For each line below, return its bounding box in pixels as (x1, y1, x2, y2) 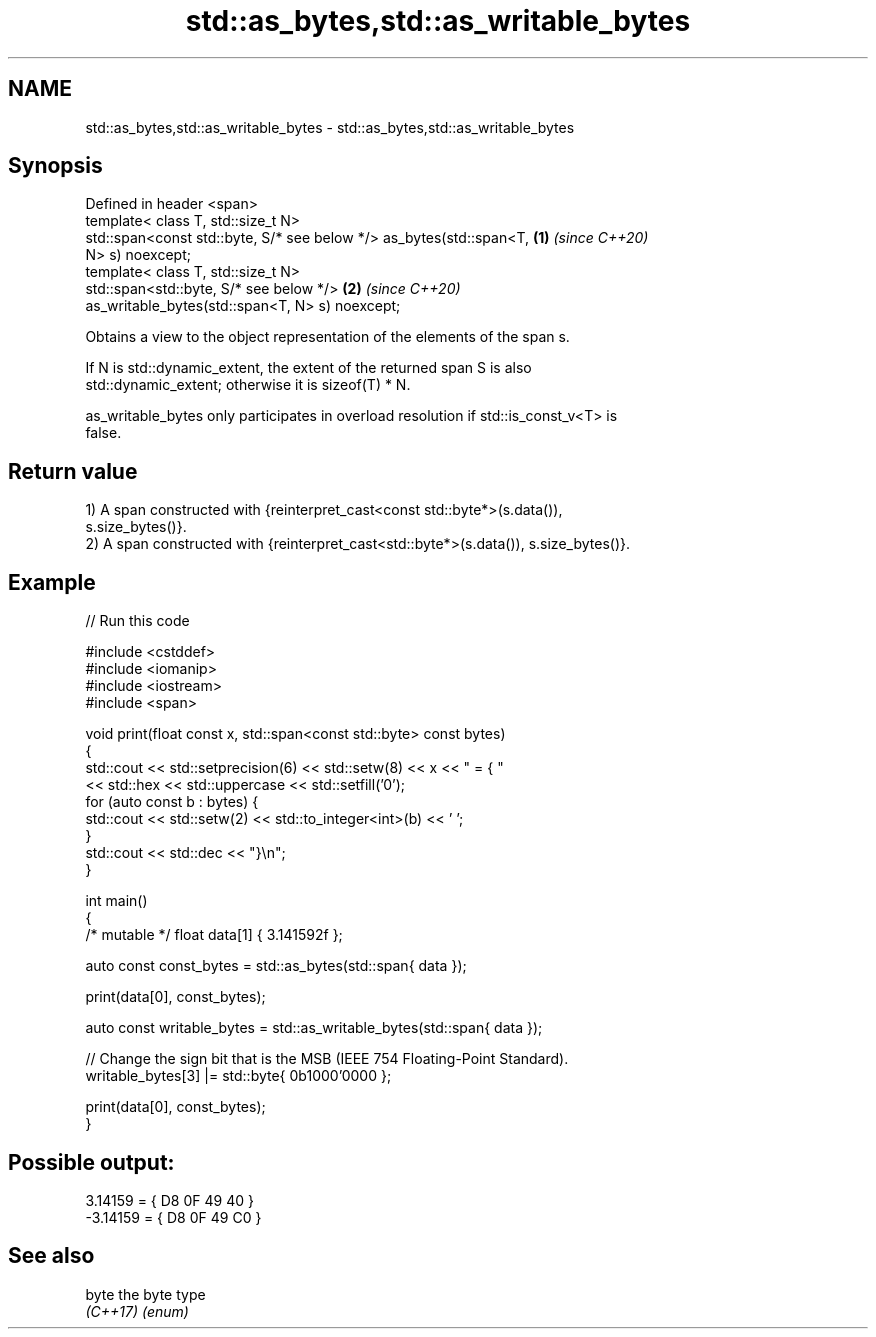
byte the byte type (85, 1285, 206, 1303)
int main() (85, 892, 148, 910)
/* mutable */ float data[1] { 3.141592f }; (85, 926, 343, 944)
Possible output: (8, 1149, 175, 1175)
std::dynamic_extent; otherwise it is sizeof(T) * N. (85, 376, 411, 394)
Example (8, 569, 96, 595)
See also (8, 1243, 95, 1269)
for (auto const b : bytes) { (85, 793, 259, 811)
